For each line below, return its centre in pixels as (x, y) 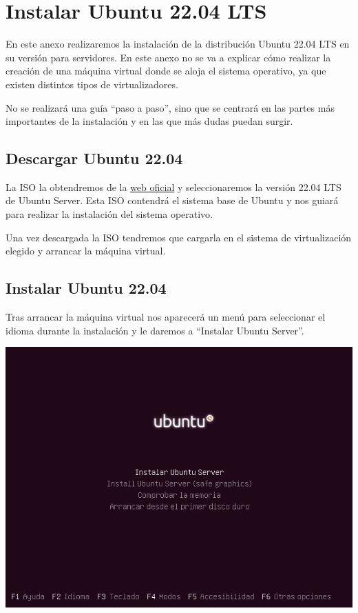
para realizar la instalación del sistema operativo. (109, 214)
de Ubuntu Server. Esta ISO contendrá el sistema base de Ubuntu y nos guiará (172, 200)
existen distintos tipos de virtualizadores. (92, 84)
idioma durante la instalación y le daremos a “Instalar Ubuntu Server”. (155, 330)
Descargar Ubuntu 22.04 (94, 158)
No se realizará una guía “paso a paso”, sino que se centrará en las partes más (170, 107)
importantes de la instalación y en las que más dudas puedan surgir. (149, 121)
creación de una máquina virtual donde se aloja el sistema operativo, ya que (166, 71)
